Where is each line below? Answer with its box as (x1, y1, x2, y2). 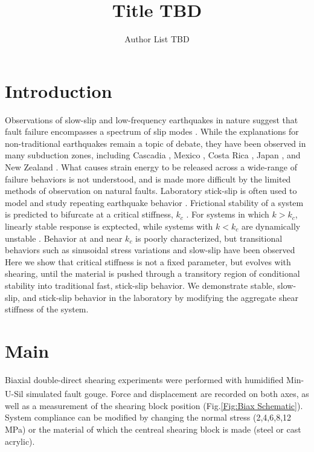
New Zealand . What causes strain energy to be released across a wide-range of (5, 161, 297, 173)
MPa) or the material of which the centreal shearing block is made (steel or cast (5, 422, 301, 435)
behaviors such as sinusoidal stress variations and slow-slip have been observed (5, 244, 295, 256)
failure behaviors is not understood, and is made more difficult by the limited (5, 172, 291, 185)
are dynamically (241, 220, 301, 232)
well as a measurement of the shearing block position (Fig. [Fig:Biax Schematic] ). (5, 399, 303, 412)
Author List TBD (124, 33, 190, 45)
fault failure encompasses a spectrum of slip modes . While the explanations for (5, 125, 299, 138)
